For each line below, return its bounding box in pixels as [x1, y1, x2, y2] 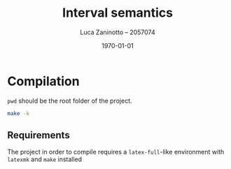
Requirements [7, 129, 70, 141]
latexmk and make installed [7, 155, 83, 163]
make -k [7, 110, 30, 117]
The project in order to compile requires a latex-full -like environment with [7, 148, 225, 156]
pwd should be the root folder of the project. [7, 96, 132, 105]
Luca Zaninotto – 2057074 [80, 28, 155, 36]
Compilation [7, 73, 80, 89]
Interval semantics [62, 5, 174, 21]
